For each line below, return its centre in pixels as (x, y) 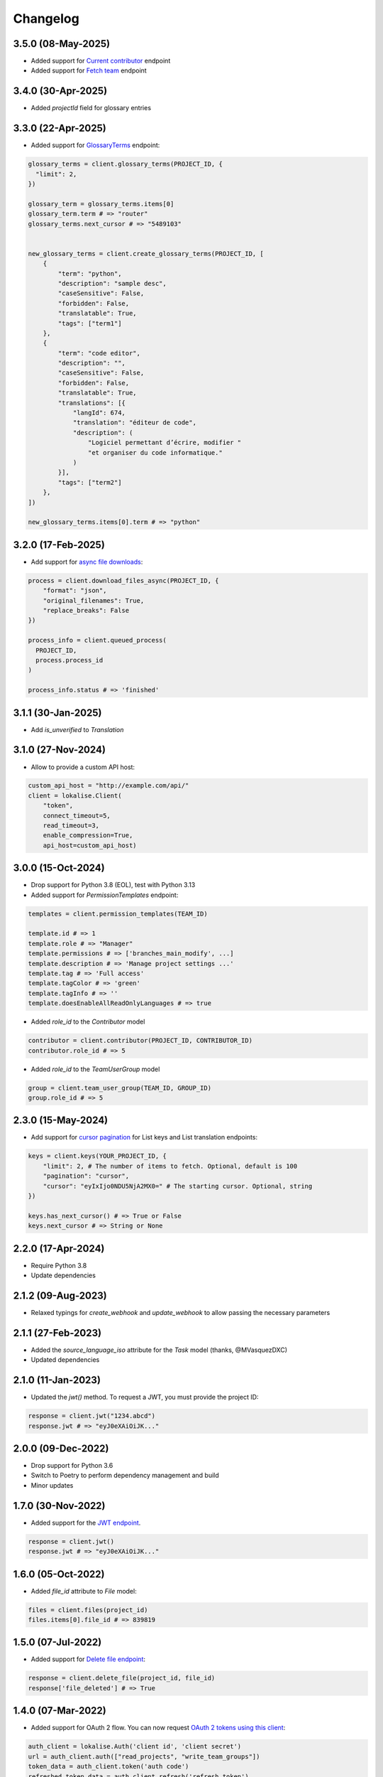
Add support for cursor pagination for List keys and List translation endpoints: (144, 1137)
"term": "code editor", (99, 353)
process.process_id (70, 660)
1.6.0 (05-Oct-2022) (59, 1574)
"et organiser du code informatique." (155, 452)
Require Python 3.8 (59, 1265)
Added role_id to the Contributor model (88, 1022)
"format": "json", (75, 591)
